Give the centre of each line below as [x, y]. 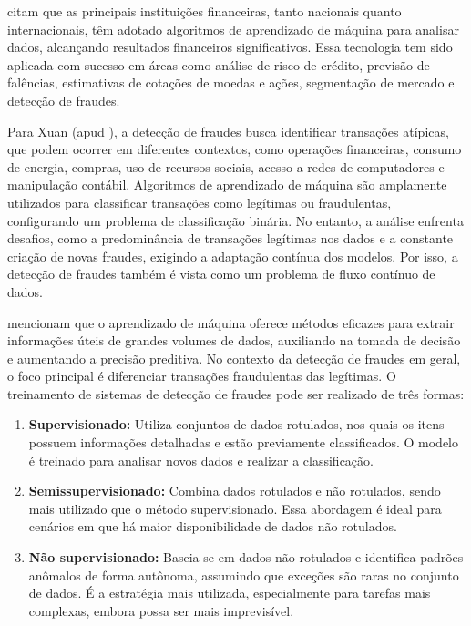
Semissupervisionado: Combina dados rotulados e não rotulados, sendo [235, 491]
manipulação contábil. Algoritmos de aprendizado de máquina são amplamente [227, 185]
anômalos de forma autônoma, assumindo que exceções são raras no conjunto [244, 575]
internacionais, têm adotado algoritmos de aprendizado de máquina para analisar [233, 29]
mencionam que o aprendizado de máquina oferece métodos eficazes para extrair [231, 322]
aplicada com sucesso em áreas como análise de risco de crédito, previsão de [219, 64]
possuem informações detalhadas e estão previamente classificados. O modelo [243, 442]
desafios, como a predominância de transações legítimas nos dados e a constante [230, 238]
